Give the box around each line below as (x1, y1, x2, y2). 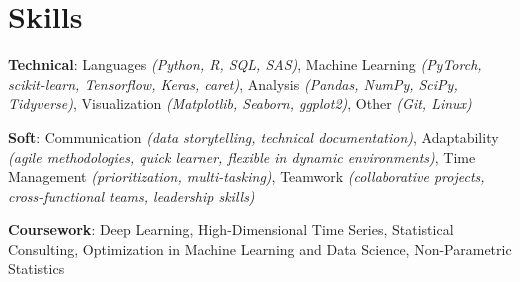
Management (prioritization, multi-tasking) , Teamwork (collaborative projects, (8, 166, 485, 187)
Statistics (8, 258, 65, 279)
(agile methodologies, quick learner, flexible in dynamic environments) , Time (8, 146, 476, 167)
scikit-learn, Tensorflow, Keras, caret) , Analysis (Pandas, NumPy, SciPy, (8, 73, 458, 94)
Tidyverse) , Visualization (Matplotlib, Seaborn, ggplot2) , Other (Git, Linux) (8, 93, 472, 114)
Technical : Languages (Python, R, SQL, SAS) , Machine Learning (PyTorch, (8, 54, 482, 75)
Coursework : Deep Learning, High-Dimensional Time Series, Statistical (8, 219, 454, 240)
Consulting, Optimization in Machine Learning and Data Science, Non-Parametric (8, 238, 512, 259)
